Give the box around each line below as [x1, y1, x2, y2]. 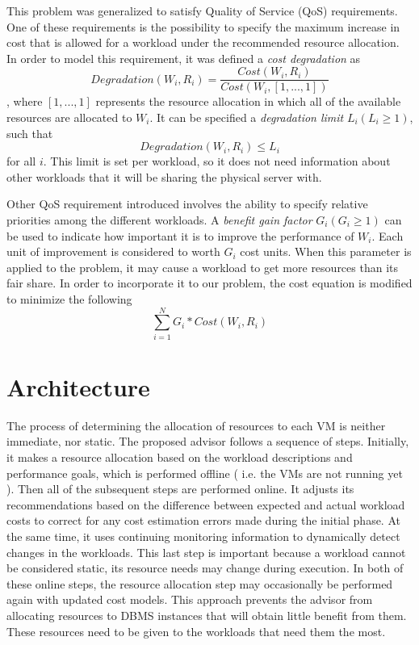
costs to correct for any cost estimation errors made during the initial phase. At [6, 512, 400, 529]
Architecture [6, 370, 150, 403]
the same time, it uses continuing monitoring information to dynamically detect [6, 527, 400, 544]
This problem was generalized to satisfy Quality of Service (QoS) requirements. [6, 2, 398, 19]
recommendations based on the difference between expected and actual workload [6, 496, 405, 513]
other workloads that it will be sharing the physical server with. [6, 168, 322, 185]
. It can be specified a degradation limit [149, 109, 344, 126]
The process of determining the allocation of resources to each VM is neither [6, 417, 386, 433]
